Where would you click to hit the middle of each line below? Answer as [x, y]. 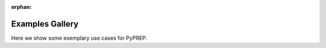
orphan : [21, 7]
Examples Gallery [45, 24]
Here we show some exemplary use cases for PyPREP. [79, 38]
